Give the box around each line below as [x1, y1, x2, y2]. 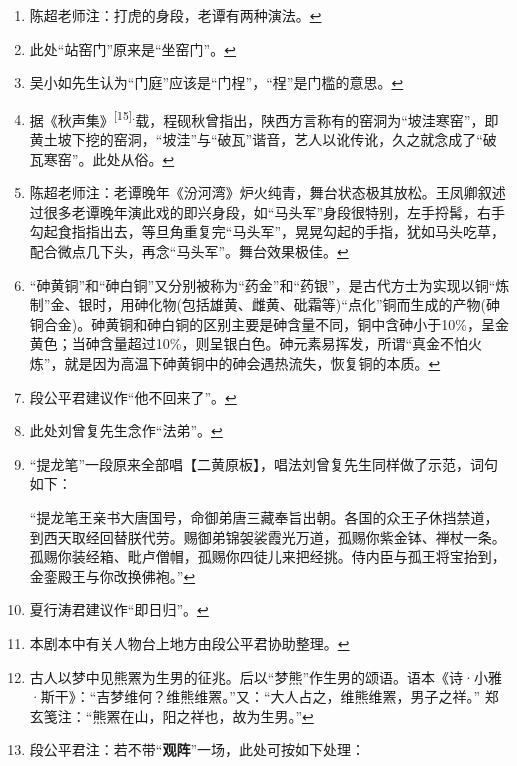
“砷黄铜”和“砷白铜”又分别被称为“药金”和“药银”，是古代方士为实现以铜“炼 [29, 274, 510, 295]
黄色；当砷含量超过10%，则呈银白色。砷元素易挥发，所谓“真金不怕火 [29, 333, 483, 354]
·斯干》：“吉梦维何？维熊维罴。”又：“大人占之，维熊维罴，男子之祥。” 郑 [29, 686, 499, 707]
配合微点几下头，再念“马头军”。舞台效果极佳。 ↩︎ [29, 241, 349, 261]
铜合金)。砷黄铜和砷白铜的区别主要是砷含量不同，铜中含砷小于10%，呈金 [29, 313, 509, 334]
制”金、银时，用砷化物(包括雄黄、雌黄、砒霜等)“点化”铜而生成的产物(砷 [29, 294, 500, 315]
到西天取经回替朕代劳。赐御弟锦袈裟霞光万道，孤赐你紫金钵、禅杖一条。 [29, 526, 506, 547]
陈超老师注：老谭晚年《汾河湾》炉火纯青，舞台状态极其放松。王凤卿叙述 [29, 182, 506, 203]
